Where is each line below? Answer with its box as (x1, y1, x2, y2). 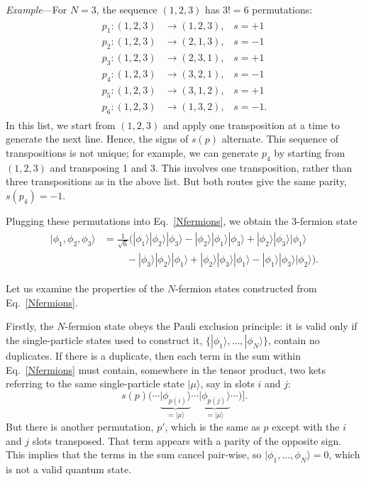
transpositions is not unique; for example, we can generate (6, 145, 259, 160)
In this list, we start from (6, 117, 116, 132)
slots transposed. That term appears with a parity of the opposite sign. (32, 433, 342, 448)
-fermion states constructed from (175, 281, 317, 296)
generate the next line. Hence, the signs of (6, 131, 189, 146)
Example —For (6, 2, 67, 16)
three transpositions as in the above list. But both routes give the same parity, (6, 174, 347, 189)
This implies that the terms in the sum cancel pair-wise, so (6, 447, 262, 462)
